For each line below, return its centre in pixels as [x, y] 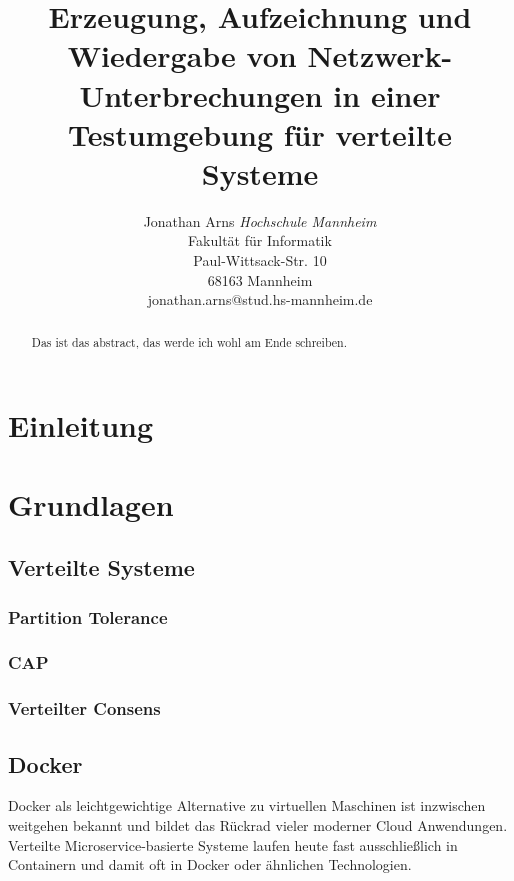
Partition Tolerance [88, 616]
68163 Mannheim [260, 279]
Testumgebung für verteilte [260, 133]
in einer [387, 94]
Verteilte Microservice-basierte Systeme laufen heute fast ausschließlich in [233, 844]
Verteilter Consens [84, 708]
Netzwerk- [380, 55]
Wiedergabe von [182, 55]
